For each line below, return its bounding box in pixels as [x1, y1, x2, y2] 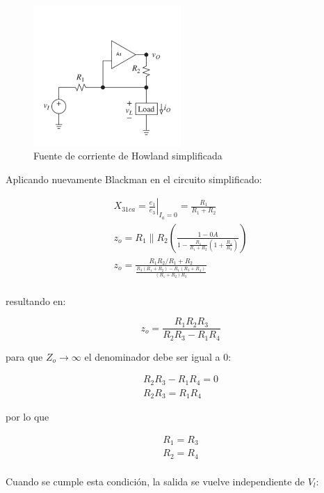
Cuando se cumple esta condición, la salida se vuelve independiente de [6, 474, 305, 488]
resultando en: [6, 293, 66, 308]
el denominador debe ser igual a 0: [84, 349, 232, 363]
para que [6, 349, 43, 363]
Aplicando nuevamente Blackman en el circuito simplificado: [6, 171, 262, 186]
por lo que [6, 409, 49, 424]
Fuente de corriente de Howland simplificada [33, 148, 222, 163]
